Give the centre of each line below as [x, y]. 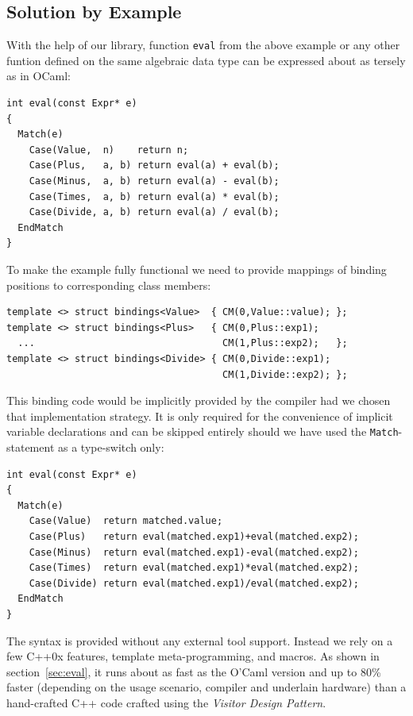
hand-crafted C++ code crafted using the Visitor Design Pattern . [166, 702]
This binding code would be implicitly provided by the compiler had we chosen [199, 400]
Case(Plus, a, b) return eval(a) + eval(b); [154, 166]
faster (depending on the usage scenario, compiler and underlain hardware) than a [206, 687]
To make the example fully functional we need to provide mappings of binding [197, 269]
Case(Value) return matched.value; [126, 521]
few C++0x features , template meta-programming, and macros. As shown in [193, 656]
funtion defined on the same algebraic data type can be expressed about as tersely [206, 60]
